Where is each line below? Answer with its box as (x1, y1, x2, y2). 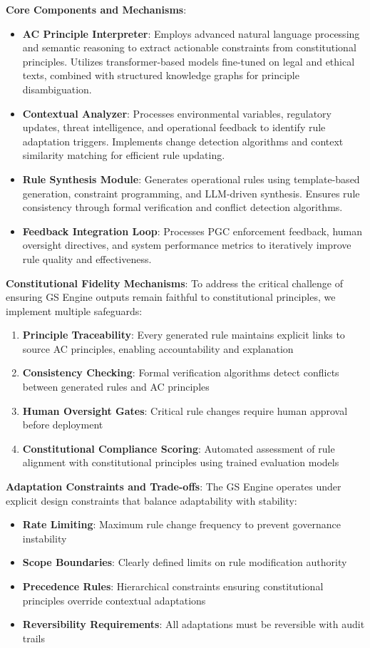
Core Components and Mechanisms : (6, 2, 187, 16)
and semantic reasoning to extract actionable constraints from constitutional (22, 40, 356, 55)
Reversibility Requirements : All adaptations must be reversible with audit (22, 617, 365, 632)
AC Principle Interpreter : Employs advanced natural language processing (22, 26, 360, 41)
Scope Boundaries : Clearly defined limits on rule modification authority (22, 555, 347, 570)
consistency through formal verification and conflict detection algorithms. (22, 200, 343, 215)
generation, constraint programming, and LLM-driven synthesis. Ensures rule (22, 185, 360, 200)
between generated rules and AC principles (22, 379, 210, 394)
